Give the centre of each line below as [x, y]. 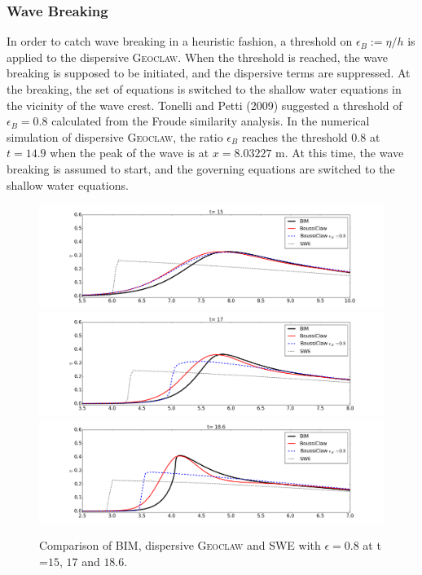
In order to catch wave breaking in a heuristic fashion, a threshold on [180, 41]
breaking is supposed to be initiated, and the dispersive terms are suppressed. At [209, 73]
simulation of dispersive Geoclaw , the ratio [115, 136]
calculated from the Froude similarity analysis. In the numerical [211, 121]
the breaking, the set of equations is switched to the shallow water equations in [204, 89]
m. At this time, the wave [340, 153]
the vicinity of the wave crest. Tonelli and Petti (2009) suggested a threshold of [204, 105]
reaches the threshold [295, 136]
